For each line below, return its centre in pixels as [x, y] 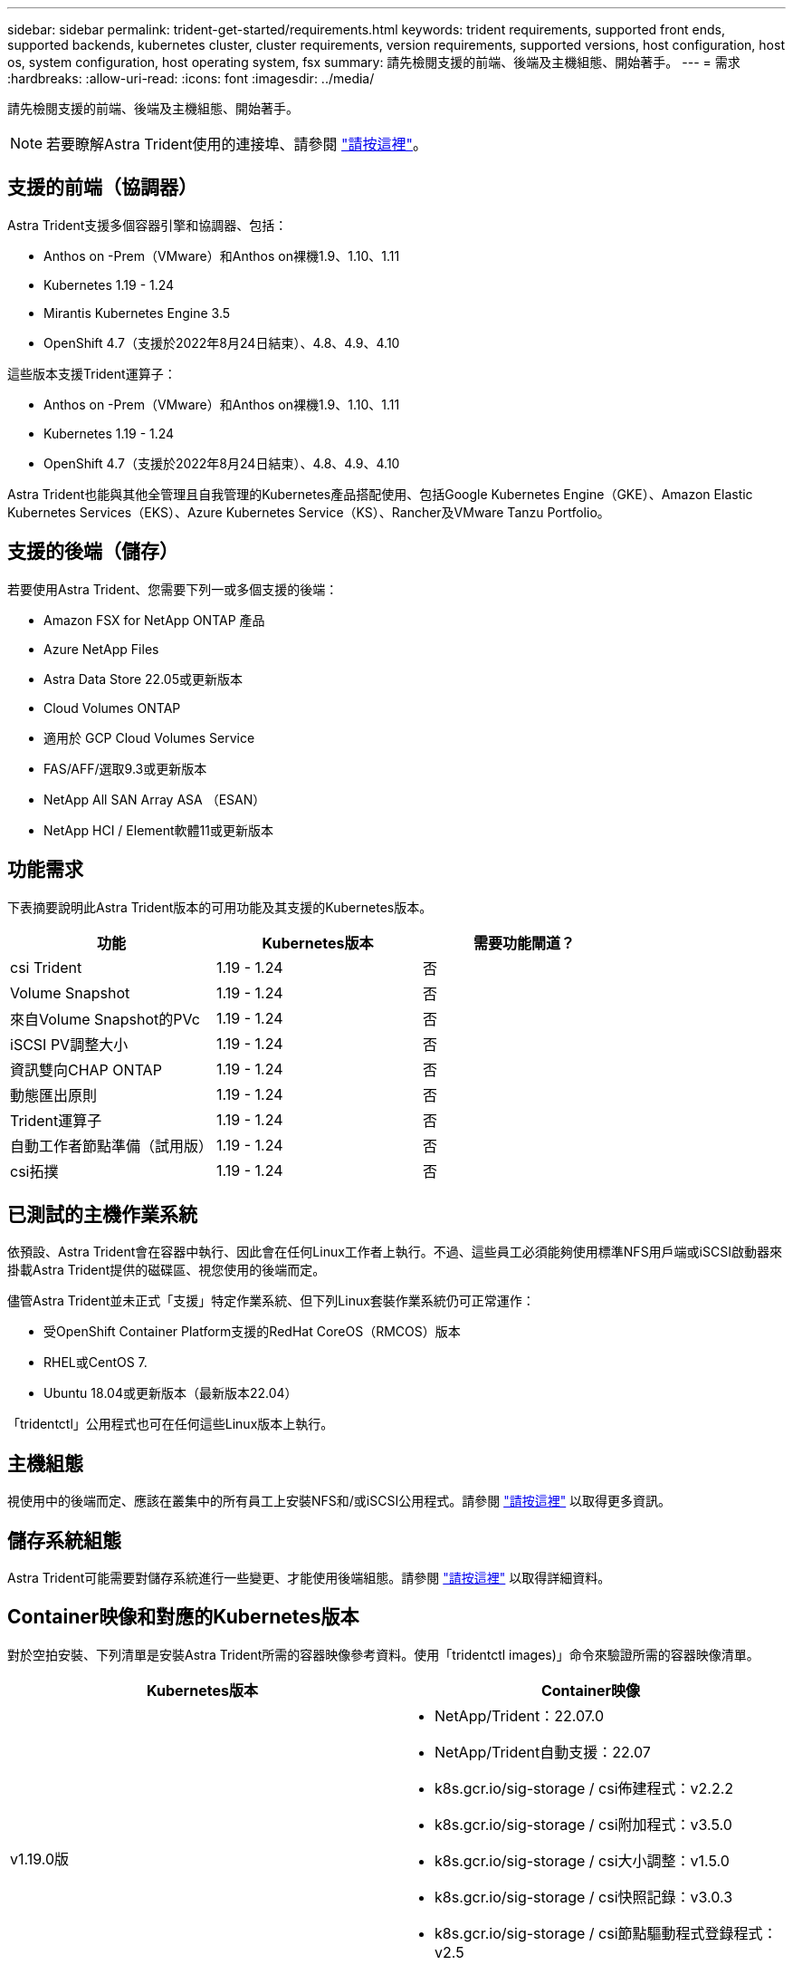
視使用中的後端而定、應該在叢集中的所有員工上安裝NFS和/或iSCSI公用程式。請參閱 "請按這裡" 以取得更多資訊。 [339, 1501]
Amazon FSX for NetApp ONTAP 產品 [154, 620]
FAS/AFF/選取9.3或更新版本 [125, 768]
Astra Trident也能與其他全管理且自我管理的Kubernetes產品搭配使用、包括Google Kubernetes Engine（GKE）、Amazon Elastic [380, 494]
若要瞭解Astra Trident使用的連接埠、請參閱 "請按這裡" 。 [237, 144]
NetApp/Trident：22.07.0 [520, 1715]
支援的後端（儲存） [93, 552]
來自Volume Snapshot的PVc [105, 1019]
